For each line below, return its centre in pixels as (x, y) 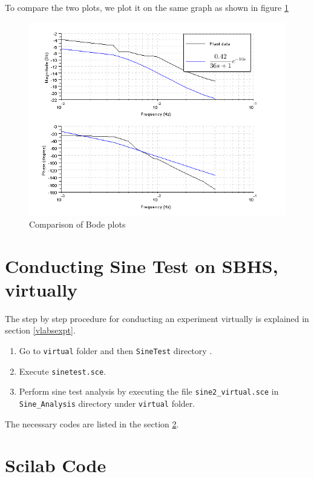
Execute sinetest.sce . (63, 371)
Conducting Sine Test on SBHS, (142, 265)
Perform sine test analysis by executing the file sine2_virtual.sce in (149, 391)
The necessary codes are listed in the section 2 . (92, 423)
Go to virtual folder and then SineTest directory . (116, 351)
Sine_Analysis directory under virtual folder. (107, 403)
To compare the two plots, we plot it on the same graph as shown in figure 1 (147, 7)
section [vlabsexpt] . (40, 330)
